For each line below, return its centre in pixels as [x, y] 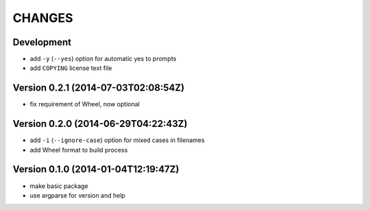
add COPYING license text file [71, 68]
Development [42, 42]
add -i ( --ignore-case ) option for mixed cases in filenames [117, 140]
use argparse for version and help [78, 195]
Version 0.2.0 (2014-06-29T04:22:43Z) [100, 124]
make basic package [59, 186]
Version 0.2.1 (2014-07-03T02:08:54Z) [99, 88]
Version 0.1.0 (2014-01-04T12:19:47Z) [96, 169]
